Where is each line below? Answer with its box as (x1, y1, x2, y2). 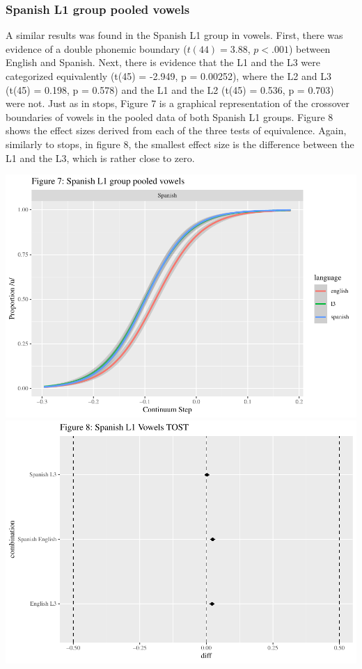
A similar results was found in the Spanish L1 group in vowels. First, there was (6, 28, 343, 42)
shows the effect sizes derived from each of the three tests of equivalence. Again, (6, 123, 347, 138)
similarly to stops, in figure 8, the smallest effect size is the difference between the (6, 136, 354, 151)
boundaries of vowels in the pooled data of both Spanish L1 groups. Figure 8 (6, 109, 333, 124)
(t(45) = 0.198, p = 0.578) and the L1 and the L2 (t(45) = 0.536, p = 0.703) (6, 82, 334, 97)
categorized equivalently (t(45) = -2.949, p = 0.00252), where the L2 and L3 (6, 69, 331, 83)
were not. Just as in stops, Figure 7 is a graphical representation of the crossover (6, 96, 349, 111)
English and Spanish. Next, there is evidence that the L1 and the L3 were (6, 55, 321, 70)
